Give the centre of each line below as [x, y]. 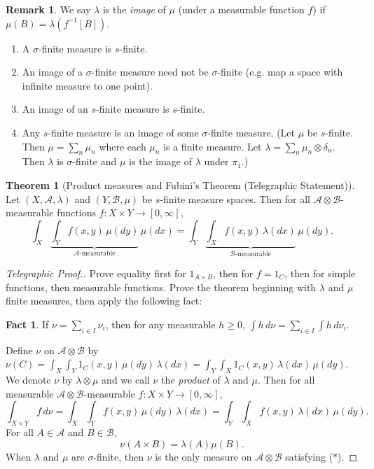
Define [19, 350]
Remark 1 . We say [48, 9]
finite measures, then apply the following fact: [104, 301]
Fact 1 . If [27, 324]
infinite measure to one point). [87, 85]
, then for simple [320, 273]
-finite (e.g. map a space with [280, 72]
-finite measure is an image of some [123, 132]
